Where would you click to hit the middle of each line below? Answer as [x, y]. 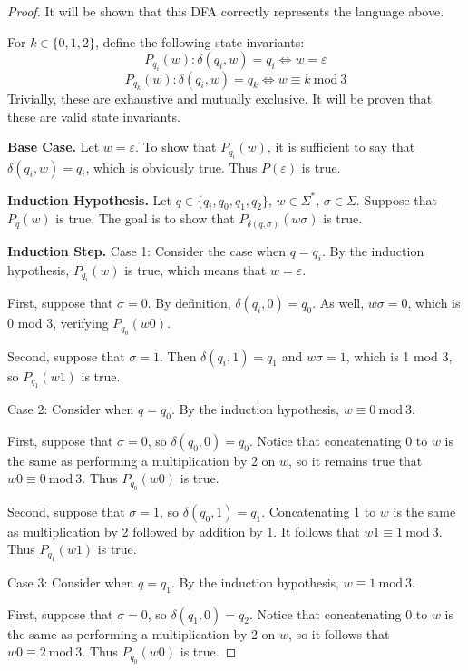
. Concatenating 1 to [319, 511]
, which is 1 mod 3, [399, 355]
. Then [178, 355]
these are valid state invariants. [94, 116]
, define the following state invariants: [200, 41]
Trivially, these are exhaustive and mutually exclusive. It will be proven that [220, 98]
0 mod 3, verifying [58, 323]
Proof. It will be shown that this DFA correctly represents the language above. [226, 11]
